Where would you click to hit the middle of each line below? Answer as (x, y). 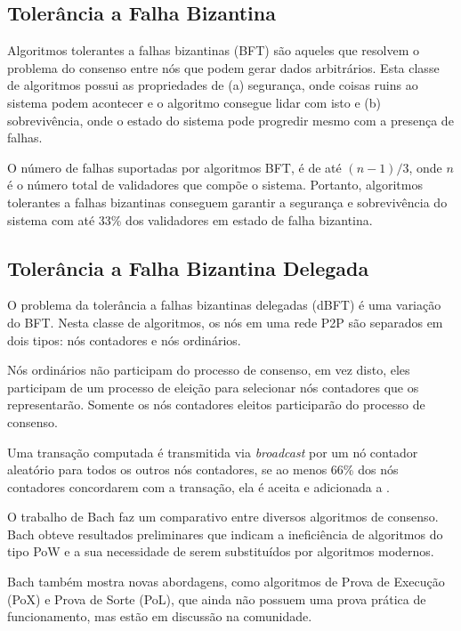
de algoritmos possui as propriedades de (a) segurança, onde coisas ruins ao (213, 85)
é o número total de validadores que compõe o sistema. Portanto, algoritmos (215, 185)
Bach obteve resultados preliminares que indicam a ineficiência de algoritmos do (225, 534)
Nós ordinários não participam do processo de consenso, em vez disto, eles (209, 370)
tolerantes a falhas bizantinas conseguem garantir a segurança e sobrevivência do (227, 202)
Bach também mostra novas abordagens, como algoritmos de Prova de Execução (226, 582)
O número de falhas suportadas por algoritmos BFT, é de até (174, 167)
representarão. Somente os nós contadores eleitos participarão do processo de (216, 404)
